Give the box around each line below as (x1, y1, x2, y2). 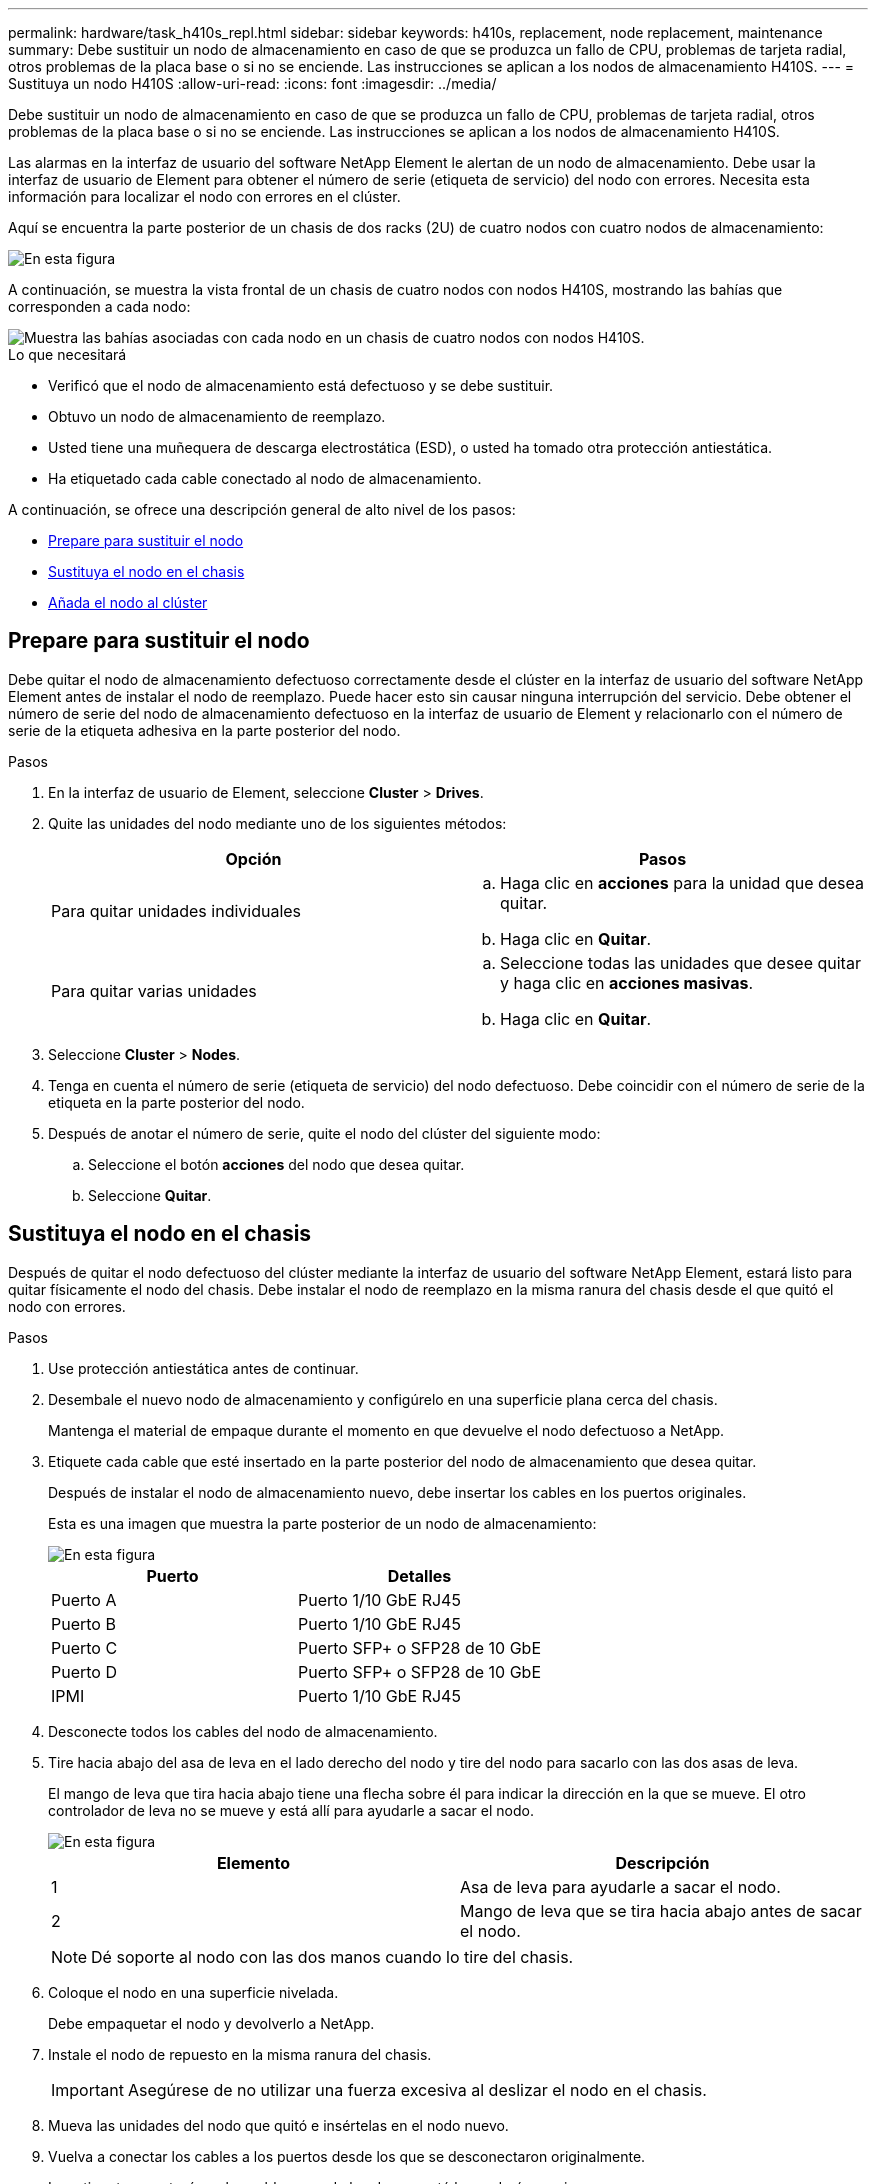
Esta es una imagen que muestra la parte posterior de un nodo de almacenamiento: (48, 1514, 597, 1532)
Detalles (387, 1565, 452, 1586)
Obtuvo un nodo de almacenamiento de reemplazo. (48, 408, 386, 425)
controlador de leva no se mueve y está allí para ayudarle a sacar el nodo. (48, 1801, 534, 1819)
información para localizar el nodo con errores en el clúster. (8, 188, 401, 205)
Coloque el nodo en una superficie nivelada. (48, 1983, 339, 2001)
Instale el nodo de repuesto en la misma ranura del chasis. (48, 2045, 432, 2063)
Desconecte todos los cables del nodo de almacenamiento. (48, 1722, 438, 1740)
